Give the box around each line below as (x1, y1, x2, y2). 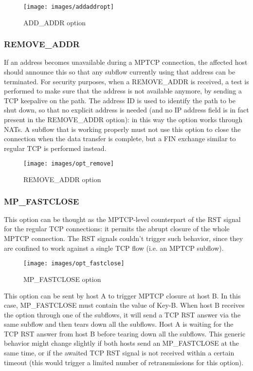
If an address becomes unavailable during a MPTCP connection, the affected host (4, 57, 248, 67)
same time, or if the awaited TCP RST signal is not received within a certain (4, 348, 235, 358)
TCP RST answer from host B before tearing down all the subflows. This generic (4, 328, 246, 338)
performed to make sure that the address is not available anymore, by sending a (4, 86, 242, 96)
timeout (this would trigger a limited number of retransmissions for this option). (4, 357, 244, 367)
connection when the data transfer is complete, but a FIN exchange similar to (4, 133, 236, 144)
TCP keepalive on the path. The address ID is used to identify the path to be (4, 95, 235, 105)
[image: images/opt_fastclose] (23, 260, 125, 267)
